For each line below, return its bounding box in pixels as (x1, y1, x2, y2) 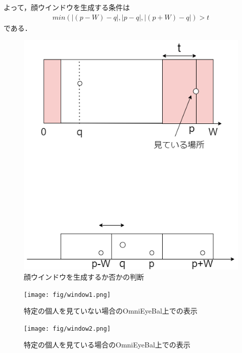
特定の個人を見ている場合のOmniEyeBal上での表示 (24, 339, 190, 350)
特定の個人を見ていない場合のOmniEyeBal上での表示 (24, 305, 198, 316)
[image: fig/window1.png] (24, 291, 111, 298)
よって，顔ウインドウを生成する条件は (4, 2, 130, 12)
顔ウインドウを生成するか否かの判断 (24, 271, 144, 282)
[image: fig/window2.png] (24, 325, 111, 332)
